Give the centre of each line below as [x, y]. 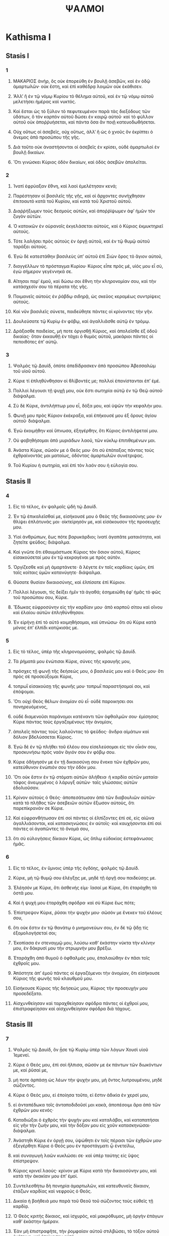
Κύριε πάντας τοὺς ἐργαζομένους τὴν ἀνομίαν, [63, 722]
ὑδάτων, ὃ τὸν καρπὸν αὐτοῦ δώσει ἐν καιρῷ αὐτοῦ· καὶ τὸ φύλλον [83, 116]
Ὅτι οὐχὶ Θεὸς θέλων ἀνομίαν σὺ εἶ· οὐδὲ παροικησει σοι [73, 701]
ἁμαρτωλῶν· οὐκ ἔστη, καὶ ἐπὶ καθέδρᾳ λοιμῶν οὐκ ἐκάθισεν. [78, 86]
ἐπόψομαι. [24, 692]
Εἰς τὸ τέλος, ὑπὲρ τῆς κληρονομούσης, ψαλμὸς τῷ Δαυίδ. [74, 652]
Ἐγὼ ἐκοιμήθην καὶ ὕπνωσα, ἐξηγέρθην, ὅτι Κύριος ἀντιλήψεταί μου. [86, 431]
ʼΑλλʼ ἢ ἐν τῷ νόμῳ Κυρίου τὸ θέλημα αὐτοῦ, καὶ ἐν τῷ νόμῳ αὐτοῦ [83, 96]
